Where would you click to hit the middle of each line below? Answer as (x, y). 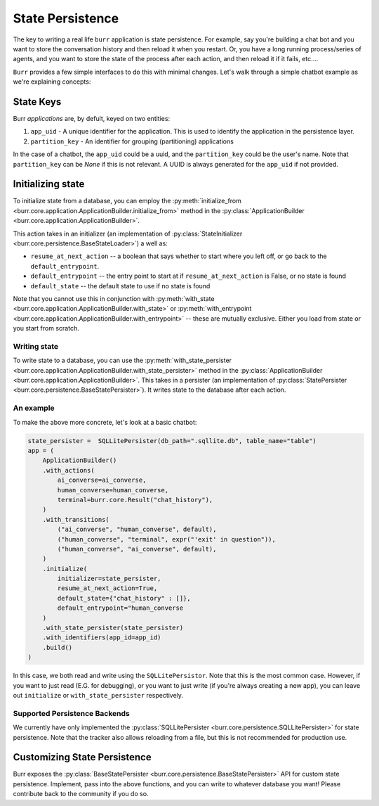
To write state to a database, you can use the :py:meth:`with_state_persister (122, 360)
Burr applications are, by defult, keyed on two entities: (92, 119)
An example (34, 408)
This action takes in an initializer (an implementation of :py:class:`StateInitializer (128, 234)
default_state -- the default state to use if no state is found (120, 286)
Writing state (36, 346)
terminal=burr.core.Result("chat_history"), (135, 500)
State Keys (37, 102)
